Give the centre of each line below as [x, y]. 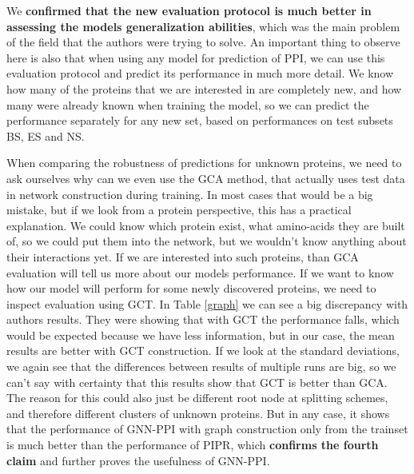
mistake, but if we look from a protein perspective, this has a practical [179, 210]
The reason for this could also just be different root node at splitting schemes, [197, 398]
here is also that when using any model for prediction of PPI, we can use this [196, 57]
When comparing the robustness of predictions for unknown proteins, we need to [204, 163]
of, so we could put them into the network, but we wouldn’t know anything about [207, 241]
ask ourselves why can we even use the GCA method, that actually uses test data [206, 178]
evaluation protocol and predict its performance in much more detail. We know [200, 73]
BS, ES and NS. [46, 135]
